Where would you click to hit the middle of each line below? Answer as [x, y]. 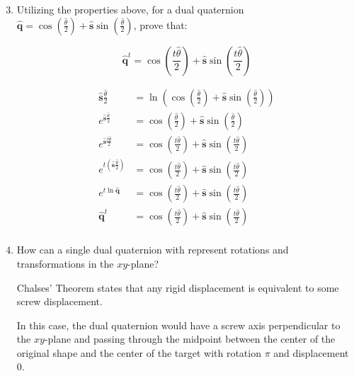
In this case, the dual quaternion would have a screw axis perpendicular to [178, 325]
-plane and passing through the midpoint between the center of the [190, 339]
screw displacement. [59, 301]
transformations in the [65, 263]
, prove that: [160, 24]
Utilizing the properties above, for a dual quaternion [130, 9]
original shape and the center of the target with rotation [139, 352]
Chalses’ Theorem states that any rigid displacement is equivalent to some [178, 287]
